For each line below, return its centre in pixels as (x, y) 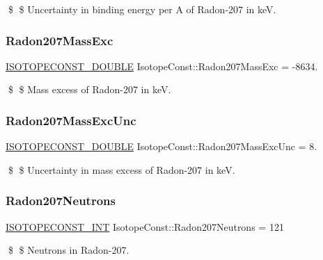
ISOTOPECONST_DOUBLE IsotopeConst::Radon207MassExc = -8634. (162, 66)
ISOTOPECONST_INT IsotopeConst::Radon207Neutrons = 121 (145, 226)
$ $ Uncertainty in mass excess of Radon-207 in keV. (121, 169)
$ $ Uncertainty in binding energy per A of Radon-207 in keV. (142, 9)
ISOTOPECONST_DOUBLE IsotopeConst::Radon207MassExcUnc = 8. (161, 146)
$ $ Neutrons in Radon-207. (69, 250)
